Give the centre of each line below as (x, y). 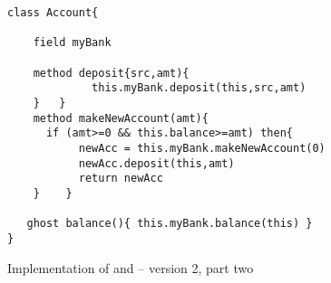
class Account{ (53, 13)
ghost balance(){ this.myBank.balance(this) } (170, 224)
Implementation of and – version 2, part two (131, 267)
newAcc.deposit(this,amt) (156, 163)
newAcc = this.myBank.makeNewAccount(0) (202, 148)
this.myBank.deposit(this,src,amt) (199, 88)
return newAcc (121, 179)
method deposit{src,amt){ (111, 73)
